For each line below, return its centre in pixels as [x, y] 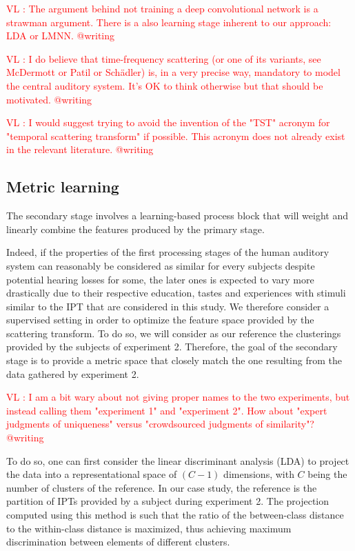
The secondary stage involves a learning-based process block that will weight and [177, 216]
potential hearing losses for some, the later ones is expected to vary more [160, 279]
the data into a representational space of [92, 474]
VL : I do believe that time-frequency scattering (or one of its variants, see [164, 58]
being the [327, 474]
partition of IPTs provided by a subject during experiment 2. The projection [168, 501]
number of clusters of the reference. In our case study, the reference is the [162, 487]
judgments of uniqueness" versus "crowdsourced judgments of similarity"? [160, 424]
